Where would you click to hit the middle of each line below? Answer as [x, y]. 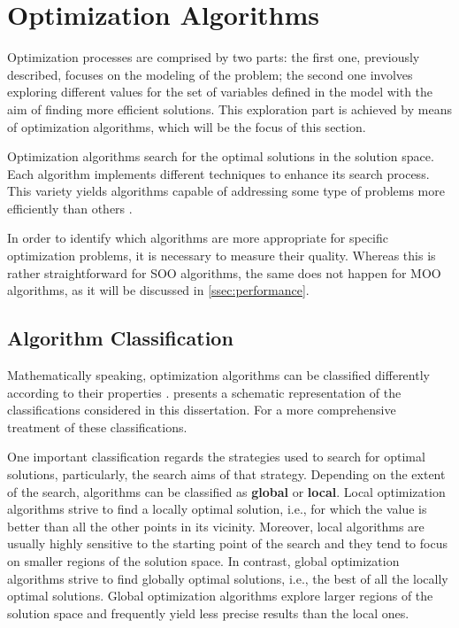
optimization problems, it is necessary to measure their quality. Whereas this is [222, 256]
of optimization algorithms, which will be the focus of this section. [187, 126]
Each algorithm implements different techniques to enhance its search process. [218, 173]
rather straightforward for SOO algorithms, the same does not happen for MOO [224, 272]
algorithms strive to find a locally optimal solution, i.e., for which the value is [217, 509]
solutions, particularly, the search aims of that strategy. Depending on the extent [226, 474]
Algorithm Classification [120, 338]
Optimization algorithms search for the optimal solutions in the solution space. [221, 156]
